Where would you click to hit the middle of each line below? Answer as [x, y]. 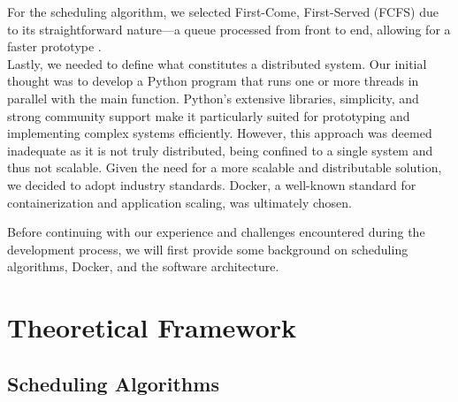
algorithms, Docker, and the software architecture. [143, 266]
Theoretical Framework [152, 327]
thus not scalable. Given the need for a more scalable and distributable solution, [225, 167]
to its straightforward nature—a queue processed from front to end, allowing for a [229, 29]
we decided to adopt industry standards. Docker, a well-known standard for [212, 184]
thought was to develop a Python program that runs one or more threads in [213, 81]
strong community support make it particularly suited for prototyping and [209, 115]
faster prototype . [54, 46]
